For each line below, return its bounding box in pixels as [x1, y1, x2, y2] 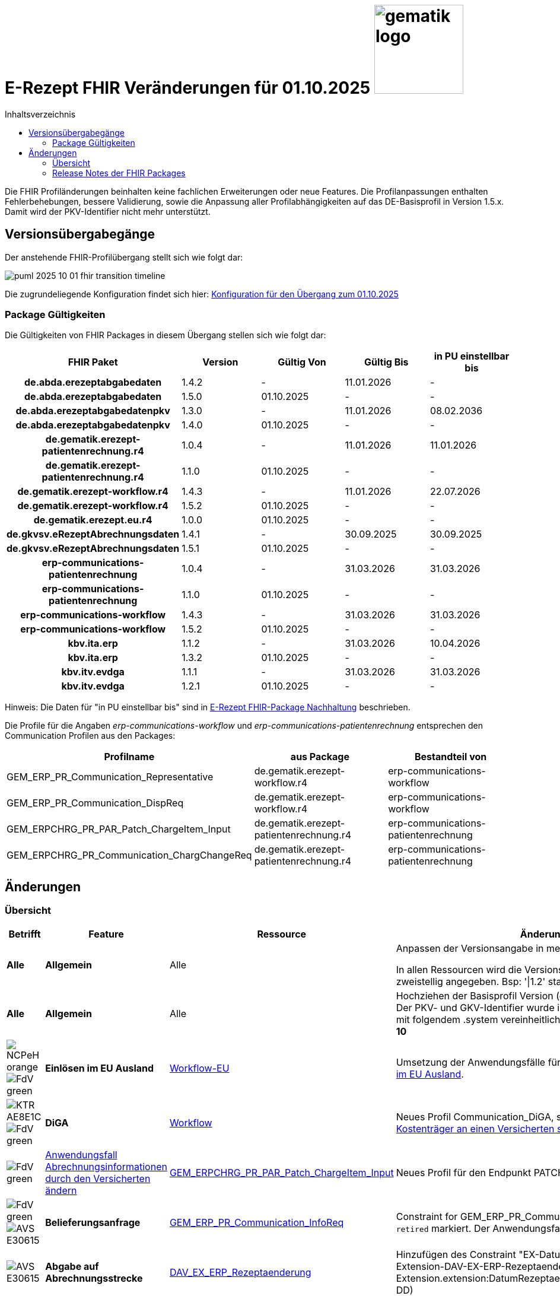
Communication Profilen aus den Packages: [5, 730, 176, 741]
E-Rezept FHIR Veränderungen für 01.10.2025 [5, 78, 371, 98]
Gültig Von [278, 356, 326, 369]
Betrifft [8, 927, 41, 940]
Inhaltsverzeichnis [5, 109, 76, 119]
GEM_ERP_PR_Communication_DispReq [7, 797, 184, 809]
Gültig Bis [364, 356, 409, 369]
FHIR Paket [68, 356, 118, 369]
